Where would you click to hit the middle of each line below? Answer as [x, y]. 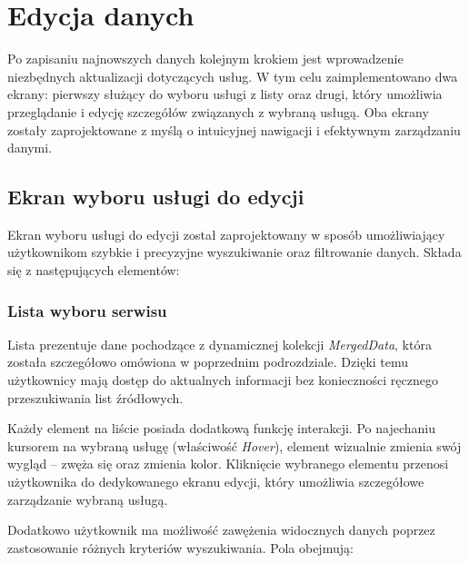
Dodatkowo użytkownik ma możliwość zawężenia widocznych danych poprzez [221, 530]
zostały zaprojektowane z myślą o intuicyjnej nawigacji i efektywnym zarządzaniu [234, 129]
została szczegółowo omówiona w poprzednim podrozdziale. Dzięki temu [208, 362]
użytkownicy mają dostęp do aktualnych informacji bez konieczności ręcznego [223, 380]
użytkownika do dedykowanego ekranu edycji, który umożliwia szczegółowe [216, 482]
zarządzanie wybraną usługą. [88, 499]
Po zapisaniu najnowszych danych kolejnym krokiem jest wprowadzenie [205, 59]
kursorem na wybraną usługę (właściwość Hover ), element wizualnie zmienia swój [234, 445]
